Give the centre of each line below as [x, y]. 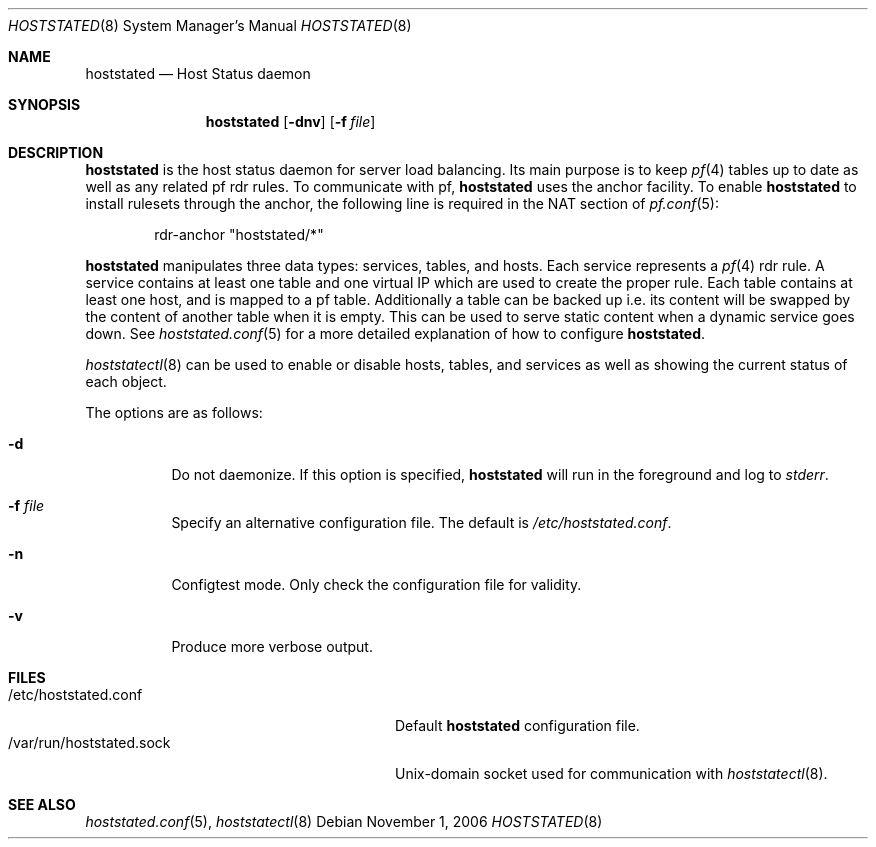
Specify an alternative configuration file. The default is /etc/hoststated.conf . [421, 522]
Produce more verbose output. [272, 646]
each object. [126, 381]
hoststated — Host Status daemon [198, 73]
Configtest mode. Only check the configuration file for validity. [376, 584]
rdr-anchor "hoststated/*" [239, 234]
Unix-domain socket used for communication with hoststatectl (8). [611, 773]
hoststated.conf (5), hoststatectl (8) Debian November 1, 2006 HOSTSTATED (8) [344, 821]
